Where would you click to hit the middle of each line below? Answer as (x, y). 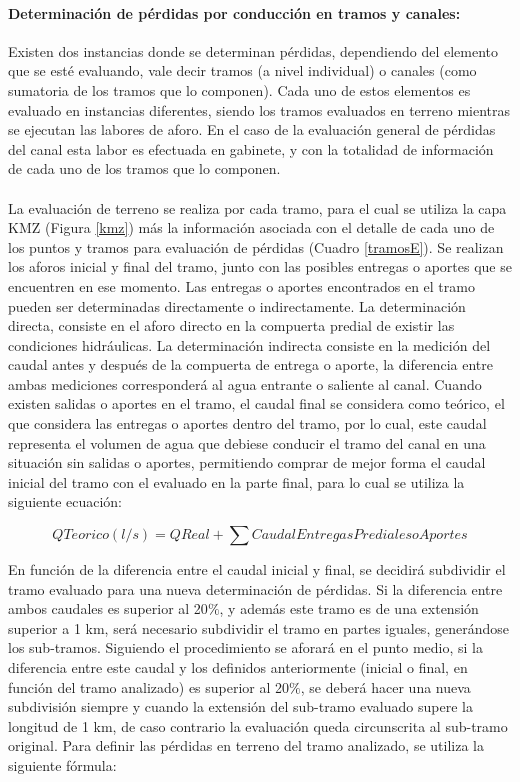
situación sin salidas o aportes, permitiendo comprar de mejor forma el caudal (247, 462)
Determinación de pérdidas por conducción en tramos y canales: (234, 12)
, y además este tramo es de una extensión (349, 608)
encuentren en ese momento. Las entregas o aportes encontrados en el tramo (241, 285)
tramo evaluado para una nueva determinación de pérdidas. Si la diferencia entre (255, 588)
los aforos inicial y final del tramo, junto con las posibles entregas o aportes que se (260, 266)
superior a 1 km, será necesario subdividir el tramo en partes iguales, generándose (258, 627)
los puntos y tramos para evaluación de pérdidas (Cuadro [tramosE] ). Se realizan (256, 246)
